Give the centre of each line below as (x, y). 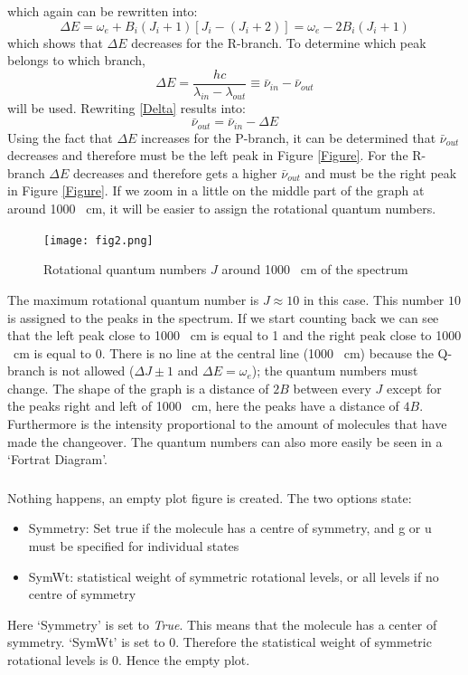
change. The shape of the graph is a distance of (138, 388)
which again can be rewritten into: (103, 11)
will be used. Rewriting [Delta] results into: (127, 107)
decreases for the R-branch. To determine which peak (279, 42)
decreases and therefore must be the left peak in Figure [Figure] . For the (208, 155)
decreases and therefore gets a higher (175, 172)
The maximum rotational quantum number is (133, 299)
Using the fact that (60, 137)
